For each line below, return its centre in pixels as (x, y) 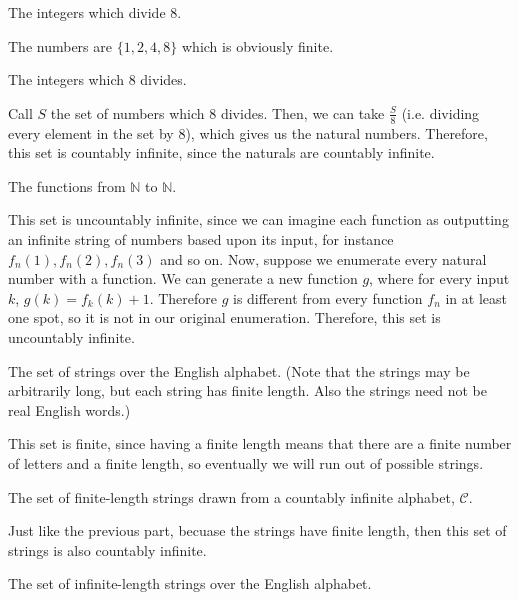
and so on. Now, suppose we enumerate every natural (323, 258)
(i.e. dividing (440, 112)
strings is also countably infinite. (107, 549)
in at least (476, 297)
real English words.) (69, 409)
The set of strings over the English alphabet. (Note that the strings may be (239, 370)
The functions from (67, 185)
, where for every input (439, 278)
